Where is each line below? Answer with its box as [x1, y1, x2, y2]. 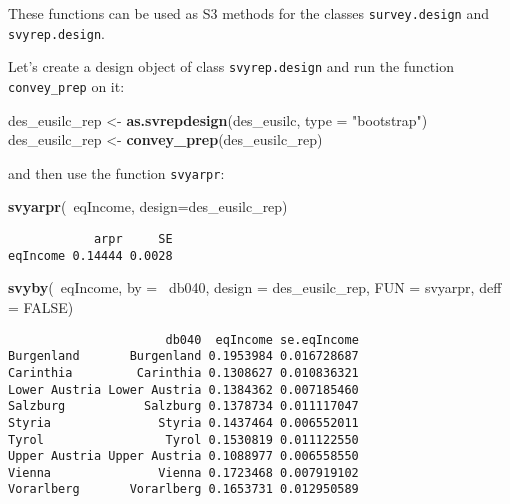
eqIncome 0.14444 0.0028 [8, 248, 173, 263]
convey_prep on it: [8, 75, 125, 96]
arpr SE [93, 232, 173, 247]
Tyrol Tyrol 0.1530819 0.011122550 [8, 432, 359, 447]
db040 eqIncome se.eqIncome [165, 332, 359, 347]
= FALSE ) [8, 296, 74, 317]
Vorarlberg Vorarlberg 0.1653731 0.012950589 [8, 482, 359, 497]
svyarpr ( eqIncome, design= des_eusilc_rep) [8, 196, 288, 217]
